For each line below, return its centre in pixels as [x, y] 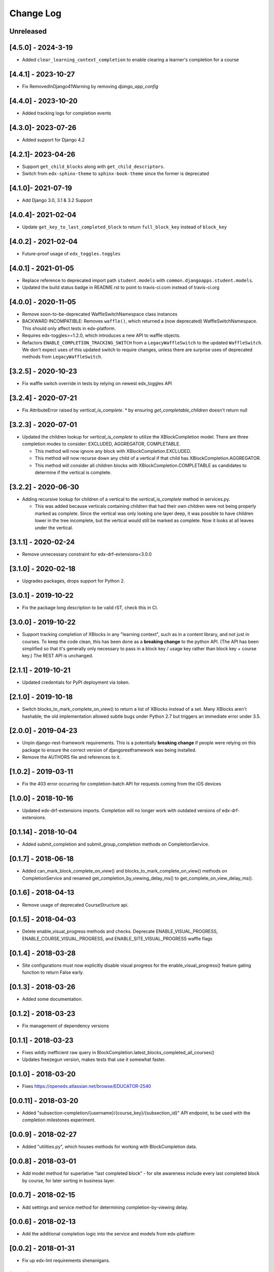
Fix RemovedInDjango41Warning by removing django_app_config [90, 86]
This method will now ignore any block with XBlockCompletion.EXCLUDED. [113, 451]
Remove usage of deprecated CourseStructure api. [75, 905]
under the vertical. [54, 528]
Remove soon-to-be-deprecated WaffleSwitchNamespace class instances [100, 314]
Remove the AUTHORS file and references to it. [72, 757]
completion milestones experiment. [59, 1120]
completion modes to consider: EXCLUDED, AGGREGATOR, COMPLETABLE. [101, 444]
